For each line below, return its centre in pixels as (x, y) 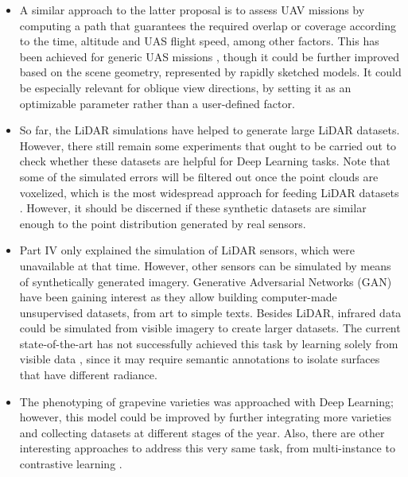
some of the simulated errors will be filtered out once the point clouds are (199, 176)
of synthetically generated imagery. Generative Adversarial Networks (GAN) (206, 281)
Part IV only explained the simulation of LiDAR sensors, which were (187, 250)
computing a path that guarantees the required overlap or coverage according (208, 25)
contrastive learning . (71, 464)
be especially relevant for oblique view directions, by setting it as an (185, 87)
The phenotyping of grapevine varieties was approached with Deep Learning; (206, 401)
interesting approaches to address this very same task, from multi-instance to (207, 448)
